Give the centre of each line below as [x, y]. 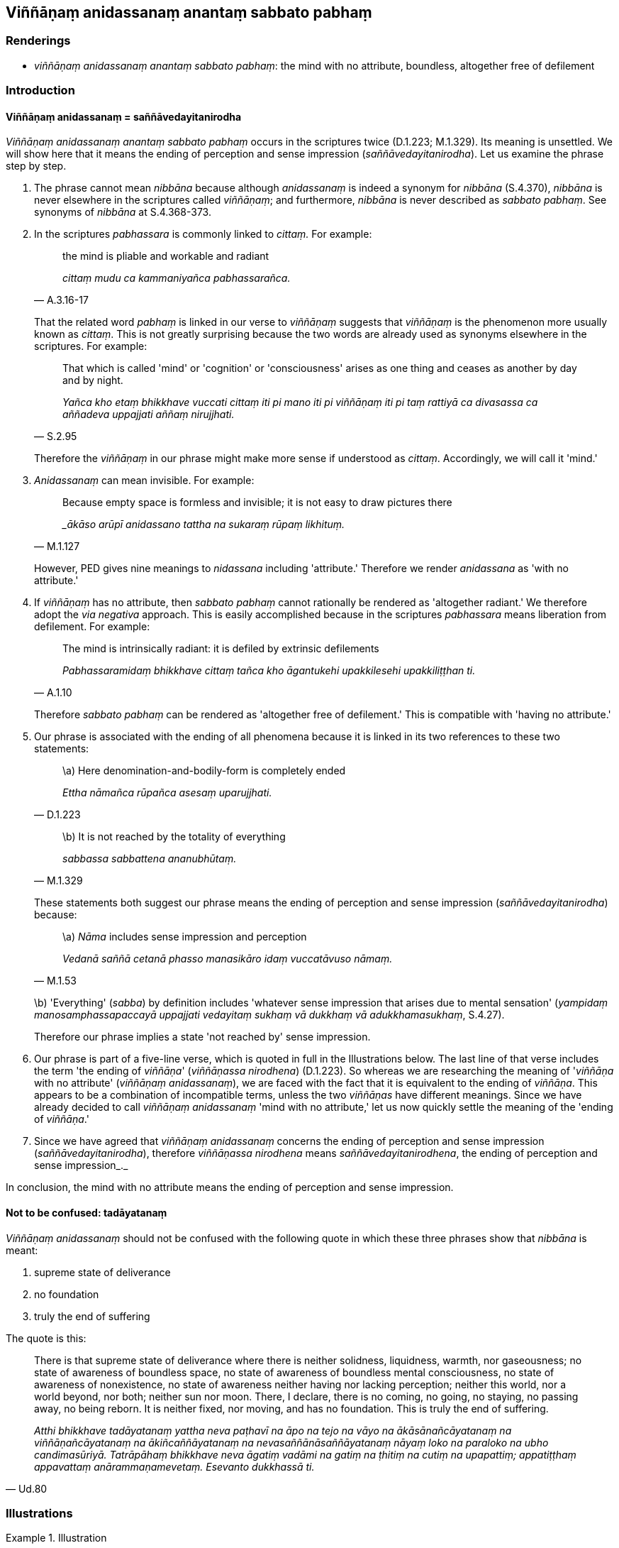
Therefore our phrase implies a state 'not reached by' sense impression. [202, 1037]
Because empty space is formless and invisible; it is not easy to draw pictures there [257, 503]
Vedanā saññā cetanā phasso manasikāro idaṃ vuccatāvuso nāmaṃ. [228, 959]
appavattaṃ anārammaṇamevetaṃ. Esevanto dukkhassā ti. [174, 1466]
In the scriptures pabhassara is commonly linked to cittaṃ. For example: [203, 234]
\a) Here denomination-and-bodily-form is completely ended [204, 771]
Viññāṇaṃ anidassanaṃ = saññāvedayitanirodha [124, 116]
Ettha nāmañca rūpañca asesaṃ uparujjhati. [167, 793]
